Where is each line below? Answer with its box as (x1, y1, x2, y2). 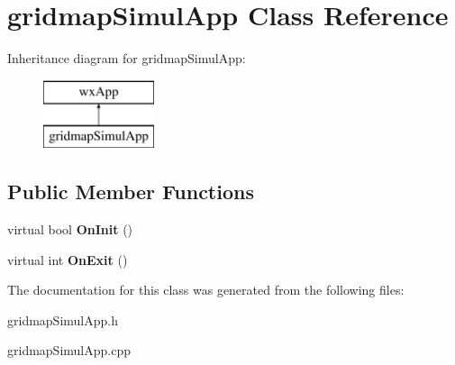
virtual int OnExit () (7, 250, 128, 269)
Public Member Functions (7, 178, 254, 205)
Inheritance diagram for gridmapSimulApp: (7, 49, 246, 68)
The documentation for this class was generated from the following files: (7, 280, 405, 299)
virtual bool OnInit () (7, 220, 133, 239)
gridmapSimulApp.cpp (7, 341, 131, 360)
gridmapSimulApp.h (7, 310, 118, 329)
